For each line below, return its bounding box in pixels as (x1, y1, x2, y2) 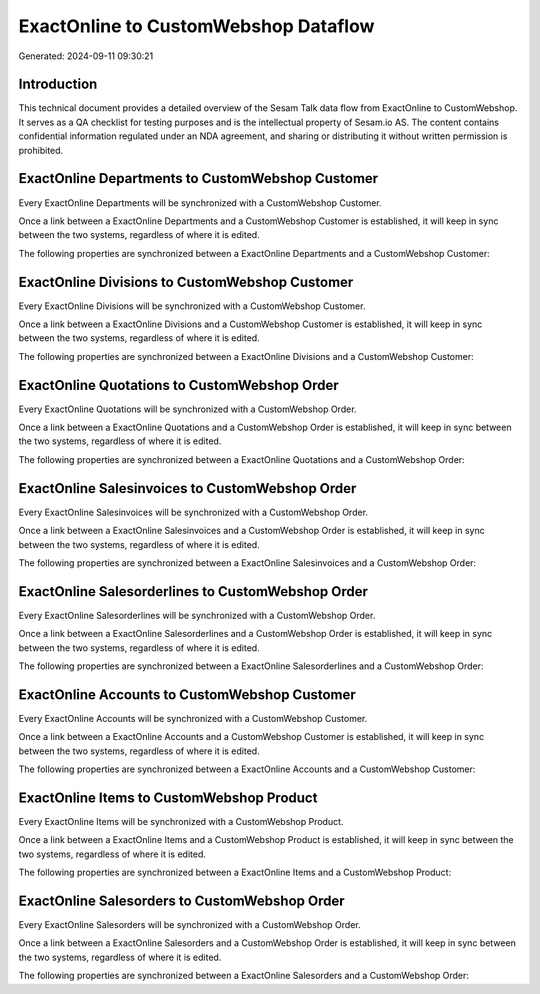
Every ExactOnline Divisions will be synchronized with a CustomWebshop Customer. (18, 300, 366, 312)
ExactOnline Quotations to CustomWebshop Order (18, 376, 339, 394)
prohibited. (18, 144, 64, 156)
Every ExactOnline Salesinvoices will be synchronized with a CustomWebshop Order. (18, 506, 369, 518)
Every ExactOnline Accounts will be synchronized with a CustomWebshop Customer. (18, 712, 368, 724)
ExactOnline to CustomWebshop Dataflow (18, 15, 375, 37)
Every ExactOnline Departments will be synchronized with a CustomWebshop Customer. (18, 196, 382, 209)
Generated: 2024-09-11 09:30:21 (18, 50, 154, 62)
